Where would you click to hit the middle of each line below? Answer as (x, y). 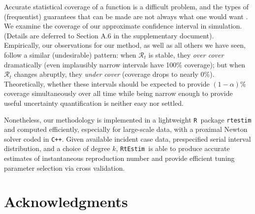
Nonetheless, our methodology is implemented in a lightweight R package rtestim (128, 119)
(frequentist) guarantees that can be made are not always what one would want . (126, 16)
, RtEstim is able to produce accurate (173, 148)
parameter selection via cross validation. (64, 168)
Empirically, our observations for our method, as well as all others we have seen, (125, 45)
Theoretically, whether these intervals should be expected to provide (107, 83)
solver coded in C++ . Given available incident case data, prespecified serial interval (127, 138)
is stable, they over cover (186, 54)
